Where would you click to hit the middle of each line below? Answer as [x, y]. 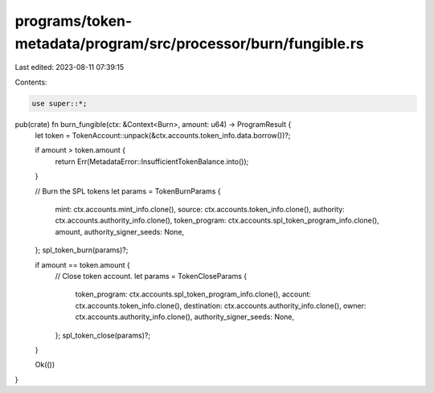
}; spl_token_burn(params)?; [82, 250]
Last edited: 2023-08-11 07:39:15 [70, 68]
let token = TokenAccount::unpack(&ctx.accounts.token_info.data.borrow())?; [163, 136]
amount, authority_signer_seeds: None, [120, 231]
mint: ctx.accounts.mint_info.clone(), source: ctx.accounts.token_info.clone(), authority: [200, 210]
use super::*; [59, 103]
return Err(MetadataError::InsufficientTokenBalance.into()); [152, 162]
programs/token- [74, 21]
